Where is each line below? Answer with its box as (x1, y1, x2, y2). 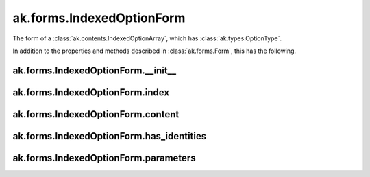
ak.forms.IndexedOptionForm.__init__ (12, 64, 177, 76)
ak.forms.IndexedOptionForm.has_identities (12, 130, 207, 142)
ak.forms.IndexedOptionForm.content (12, 108, 180, 120)
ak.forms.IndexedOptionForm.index (12, 86, 170, 98)
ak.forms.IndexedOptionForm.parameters (12, 152, 196, 164)
